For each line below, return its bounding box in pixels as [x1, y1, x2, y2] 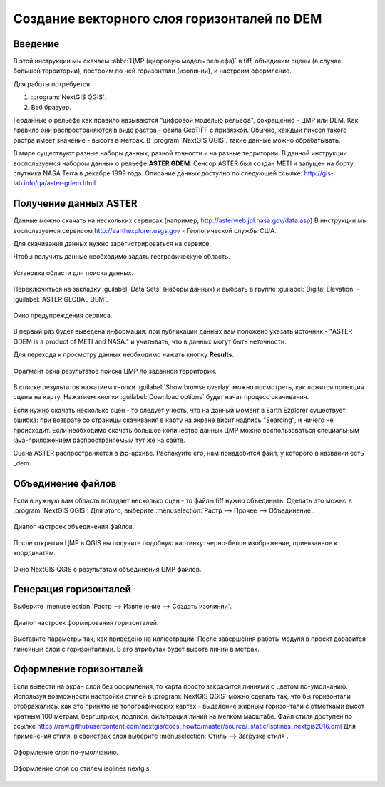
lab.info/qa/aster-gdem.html [13, 179, 96, 187]
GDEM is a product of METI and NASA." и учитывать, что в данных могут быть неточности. [13, 337, 287, 346]
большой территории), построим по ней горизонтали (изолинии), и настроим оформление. [13, 66, 292, 75]
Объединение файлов [13, 478, 117, 490]
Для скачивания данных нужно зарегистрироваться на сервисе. [13, 240, 212, 248]
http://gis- [304, 168, 334, 178]
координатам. [13, 549, 56, 557]
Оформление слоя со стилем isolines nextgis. [13, 764, 151, 773]
